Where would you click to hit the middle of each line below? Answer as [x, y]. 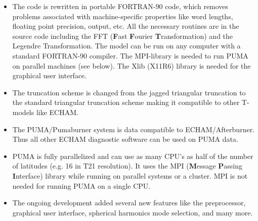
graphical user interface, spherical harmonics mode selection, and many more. [133, 212]
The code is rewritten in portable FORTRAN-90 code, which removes [120, 6]
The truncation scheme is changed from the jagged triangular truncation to [129, 92]
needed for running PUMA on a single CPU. [81, 185]
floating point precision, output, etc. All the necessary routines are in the [126, 26]
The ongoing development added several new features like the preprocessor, [129, 203]
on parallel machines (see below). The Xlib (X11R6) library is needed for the [132, 65]
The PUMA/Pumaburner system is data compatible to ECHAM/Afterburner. [134, 129]
